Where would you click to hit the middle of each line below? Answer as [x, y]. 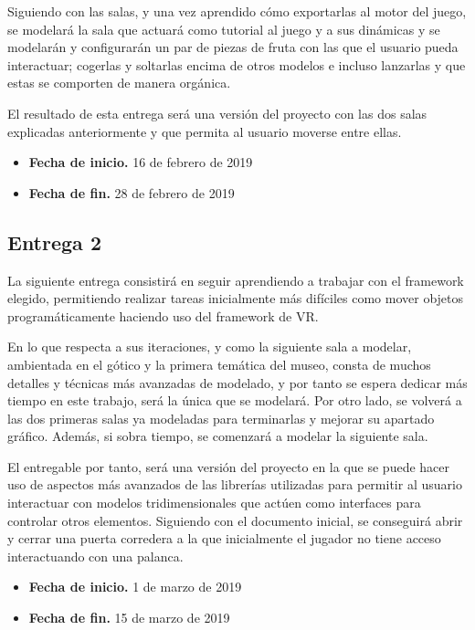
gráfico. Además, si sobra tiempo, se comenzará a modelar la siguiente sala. [218, 436]
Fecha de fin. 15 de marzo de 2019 [129, 618]
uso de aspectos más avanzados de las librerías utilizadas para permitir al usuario [235, 484]
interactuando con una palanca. [95, 556]
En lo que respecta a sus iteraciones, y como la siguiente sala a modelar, [210, 346]
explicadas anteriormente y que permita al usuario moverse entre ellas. [205, 131]
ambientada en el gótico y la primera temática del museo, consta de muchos [219, 364]
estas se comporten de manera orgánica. [119, 83]
